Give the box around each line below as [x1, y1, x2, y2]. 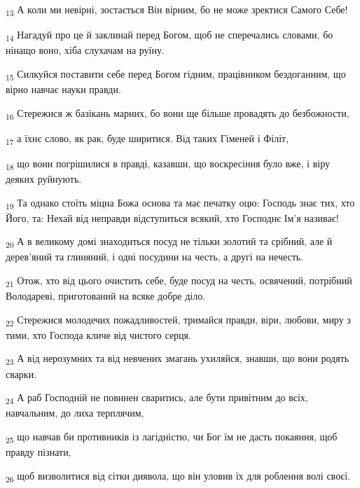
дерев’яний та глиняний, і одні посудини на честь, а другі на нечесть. [6, 249, 304, 264]
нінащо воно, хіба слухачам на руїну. [6, 43, 165, 57]
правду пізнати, [6, 444, 71, 459]
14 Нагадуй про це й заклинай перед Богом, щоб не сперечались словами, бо [6, 27, 333, 43]
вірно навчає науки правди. [6, 81, 121, 96]
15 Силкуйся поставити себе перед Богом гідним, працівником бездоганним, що [6, 66, 346, 83]
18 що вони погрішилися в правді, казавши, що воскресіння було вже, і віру [6, 155, 330, 172]
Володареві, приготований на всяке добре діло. [6, 288, 206, 303]
